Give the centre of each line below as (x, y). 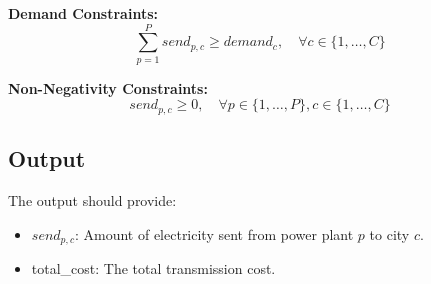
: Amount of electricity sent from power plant (214, 233)
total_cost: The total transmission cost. (153, 268)
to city (389, 233)
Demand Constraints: (83, 13)
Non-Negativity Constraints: (108, 87)
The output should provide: (92, 199)
